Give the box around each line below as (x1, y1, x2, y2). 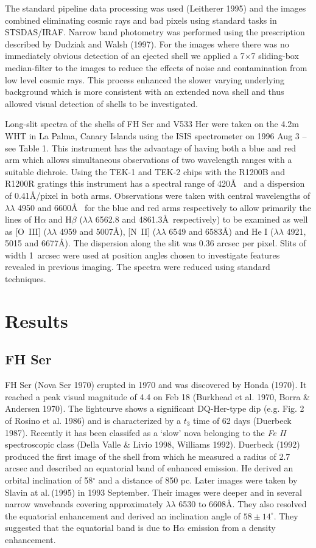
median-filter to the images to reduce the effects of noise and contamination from (5, 61, 307, 74)
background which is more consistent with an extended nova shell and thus (5, 85, 284, 98)
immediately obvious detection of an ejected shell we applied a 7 (5, 49, 245, 62)
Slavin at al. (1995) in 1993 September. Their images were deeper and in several (5, 485, 302, 498)
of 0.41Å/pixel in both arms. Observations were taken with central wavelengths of (5, 189, 311, 201)
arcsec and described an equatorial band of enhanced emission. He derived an (5, 462, 293, 474)
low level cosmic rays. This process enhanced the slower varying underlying (5, 73, 285, 86)
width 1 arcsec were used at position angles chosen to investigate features (5, 248, 280, 261)
